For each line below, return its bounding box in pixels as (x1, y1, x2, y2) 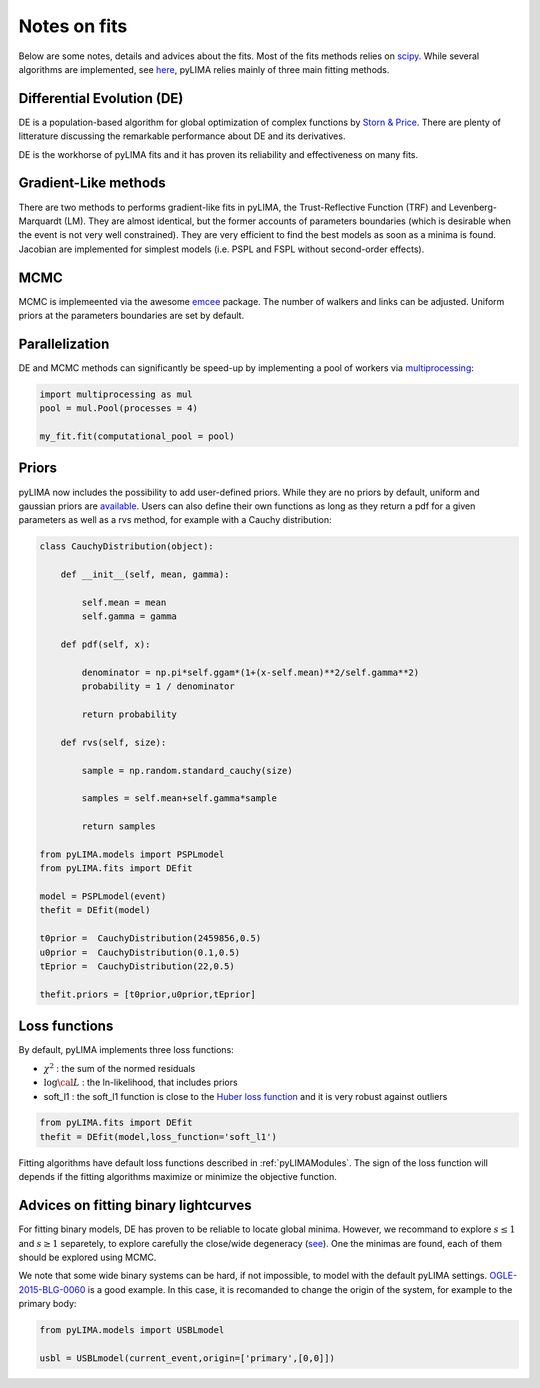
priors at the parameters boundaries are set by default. (18, 310, 245, 321)
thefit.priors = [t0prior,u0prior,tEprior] (39, 988, 257, 1000)
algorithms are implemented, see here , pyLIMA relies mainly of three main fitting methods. (18, 63, 390, 75)
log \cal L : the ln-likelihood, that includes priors (43, 1076, 239, 1089)
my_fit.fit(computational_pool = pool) (39, 431, 235, 442)
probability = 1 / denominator (81, 681, 235, 692)
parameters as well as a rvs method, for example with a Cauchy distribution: (18, 514, 332, 526)
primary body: (18, 1298, 77, 1310)
